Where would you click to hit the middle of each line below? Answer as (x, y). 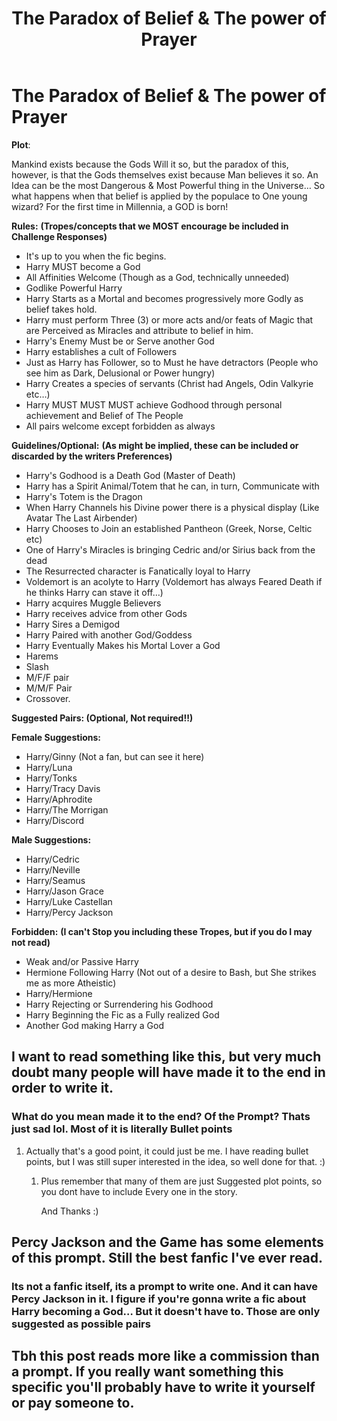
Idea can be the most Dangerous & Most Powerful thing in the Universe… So (168, 185)
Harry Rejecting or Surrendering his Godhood (119, 1004)
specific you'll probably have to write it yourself (163, 1387)
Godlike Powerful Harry (74, 288)
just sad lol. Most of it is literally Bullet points (122, 1129)
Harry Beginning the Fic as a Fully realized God (122, 1014)
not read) (31, 942)
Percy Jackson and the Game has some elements (167, 1242)
